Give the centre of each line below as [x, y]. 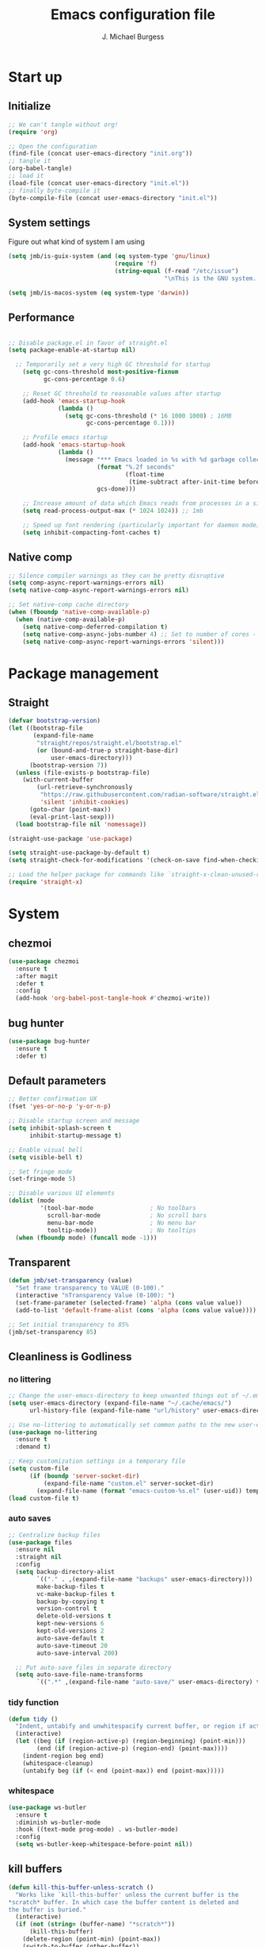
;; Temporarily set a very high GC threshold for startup [113, 364]
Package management [84, 673]
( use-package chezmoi [44, 961]
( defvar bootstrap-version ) [55, 721]
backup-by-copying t [70, 1602]
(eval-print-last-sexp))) [72, 817]
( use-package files [40, 1542]
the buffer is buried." [47, 1910]
